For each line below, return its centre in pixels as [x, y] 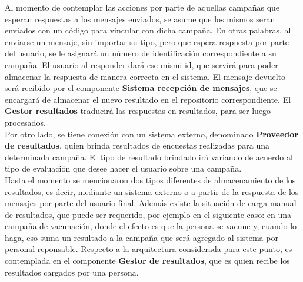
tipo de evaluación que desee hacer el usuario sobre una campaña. [123, 168]
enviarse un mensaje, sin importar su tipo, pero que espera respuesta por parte [147, 41]
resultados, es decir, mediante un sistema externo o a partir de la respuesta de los [152, 191]
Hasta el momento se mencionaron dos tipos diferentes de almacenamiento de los [150, 179]
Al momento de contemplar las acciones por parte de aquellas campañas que [142, 7]
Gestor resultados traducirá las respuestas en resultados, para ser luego [138, 111]
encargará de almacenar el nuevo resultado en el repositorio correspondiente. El [148, 99]
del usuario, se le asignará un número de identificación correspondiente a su [141, 53]
